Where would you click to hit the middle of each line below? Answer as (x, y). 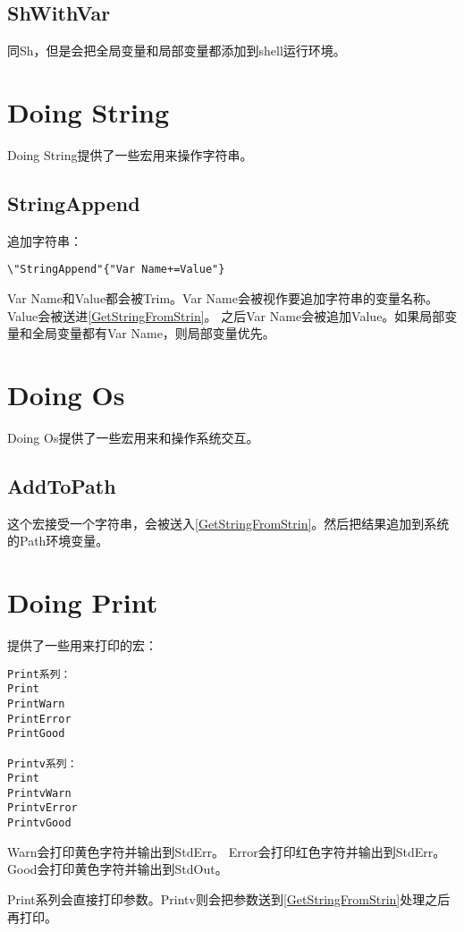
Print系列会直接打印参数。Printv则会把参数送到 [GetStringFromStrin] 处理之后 (229, 898)
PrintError (39, 719)
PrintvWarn (39, 793)
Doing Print (83, 602)
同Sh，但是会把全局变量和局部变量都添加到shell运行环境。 (177, 51)
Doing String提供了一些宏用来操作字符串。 (130, 154)
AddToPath (62, 485)
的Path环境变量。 (58, 541)
